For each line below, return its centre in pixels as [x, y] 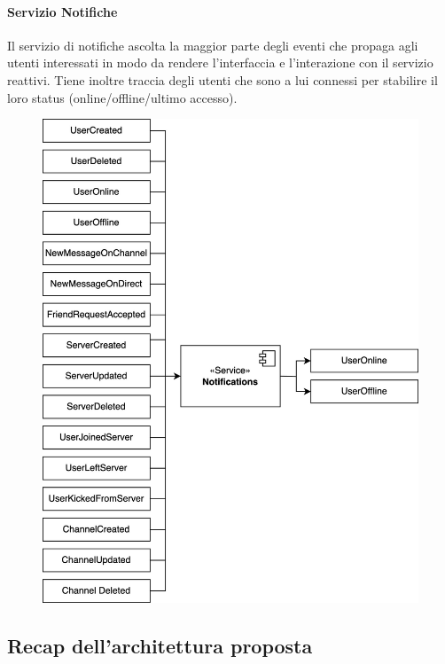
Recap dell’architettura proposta [160, 645]
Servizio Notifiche [62, 11]
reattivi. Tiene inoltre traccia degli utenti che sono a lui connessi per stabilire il [222, 79]
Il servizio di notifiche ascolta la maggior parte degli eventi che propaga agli [213, 45]
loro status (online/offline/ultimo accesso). [122, 97]
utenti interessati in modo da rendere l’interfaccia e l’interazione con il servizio [220, 62]
